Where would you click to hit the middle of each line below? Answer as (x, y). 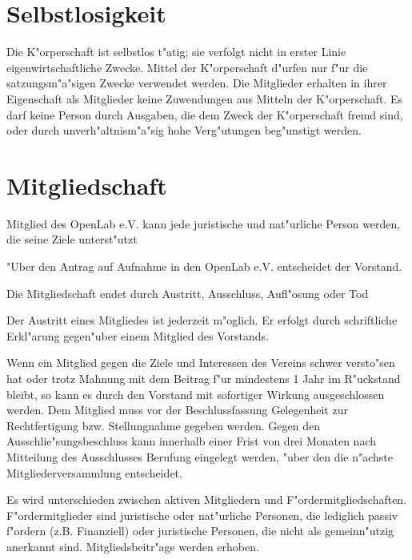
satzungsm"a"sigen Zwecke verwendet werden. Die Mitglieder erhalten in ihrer (197, 83)
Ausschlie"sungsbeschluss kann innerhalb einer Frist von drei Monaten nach (192, 441)
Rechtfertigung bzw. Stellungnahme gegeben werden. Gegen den (163, 425)
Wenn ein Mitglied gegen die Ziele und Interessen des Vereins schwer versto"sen (201, 363)
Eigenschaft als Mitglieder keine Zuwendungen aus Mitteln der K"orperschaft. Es (205, 98)
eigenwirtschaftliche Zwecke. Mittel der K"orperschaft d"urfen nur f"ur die (187, 67)
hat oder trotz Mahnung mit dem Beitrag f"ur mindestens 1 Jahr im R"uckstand (204, 378)
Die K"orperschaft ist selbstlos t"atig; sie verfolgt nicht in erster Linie (176, 52)
